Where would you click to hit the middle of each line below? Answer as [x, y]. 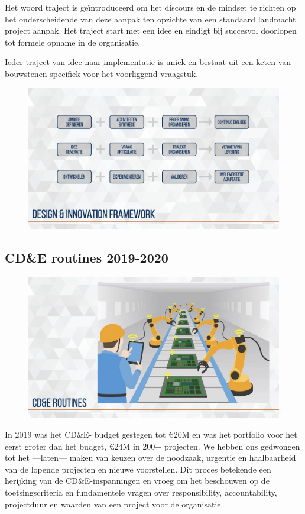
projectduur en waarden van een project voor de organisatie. [114, 504]
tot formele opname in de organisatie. [73, 42]
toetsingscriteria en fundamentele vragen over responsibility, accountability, [141, 492]
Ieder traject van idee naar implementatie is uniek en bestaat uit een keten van [148, 62]
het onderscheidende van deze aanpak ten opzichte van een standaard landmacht [150, 19]
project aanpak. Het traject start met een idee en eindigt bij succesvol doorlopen [151, 30]
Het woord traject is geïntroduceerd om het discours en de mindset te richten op [150, 7]
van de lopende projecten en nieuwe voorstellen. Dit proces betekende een [138, 469]
